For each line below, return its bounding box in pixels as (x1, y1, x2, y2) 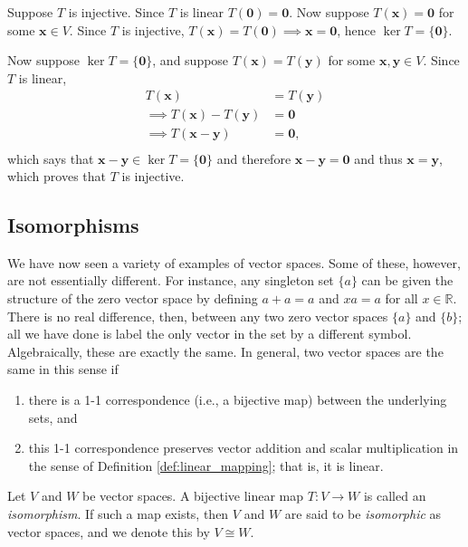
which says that (7, 149, 94, 168)
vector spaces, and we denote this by (7, 522, 210, 541)
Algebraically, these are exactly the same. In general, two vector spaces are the (7, 341, 444, 360)
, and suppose (152, 51, 229, 70)
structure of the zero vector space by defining (7, 289, 258, 308)
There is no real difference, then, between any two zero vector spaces (7, 306, 388, 325)
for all (385, 289, 418, 308)
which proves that (7, 167, 107, 186)
